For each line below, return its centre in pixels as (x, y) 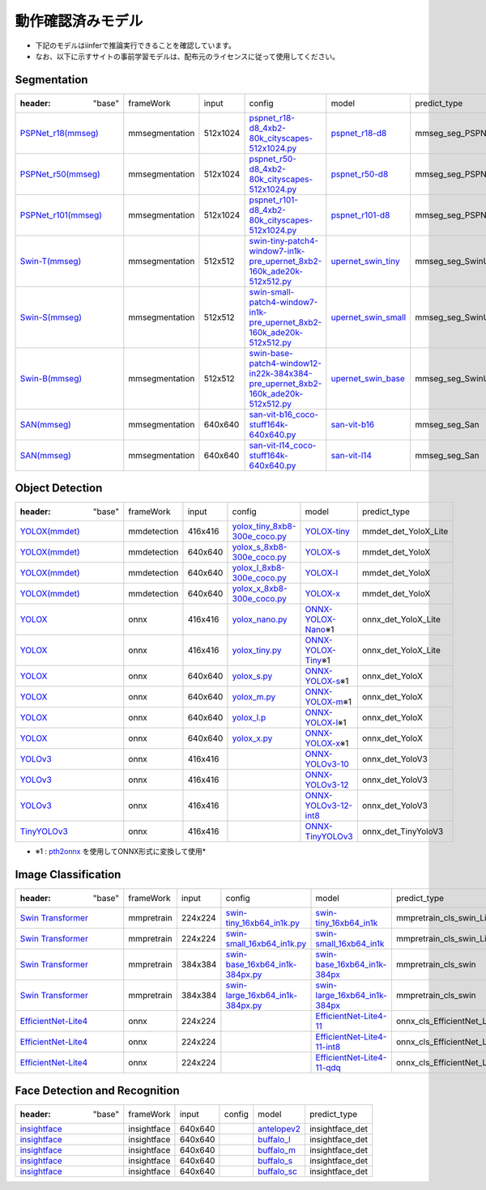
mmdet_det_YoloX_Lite (405, 532)
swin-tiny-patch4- (284, 240)
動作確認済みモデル (79, 21)
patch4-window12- (285, 363)
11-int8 (328, 1047)
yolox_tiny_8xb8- (264, 526)
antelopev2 (279, 1128)
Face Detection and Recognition (97, 1090)
